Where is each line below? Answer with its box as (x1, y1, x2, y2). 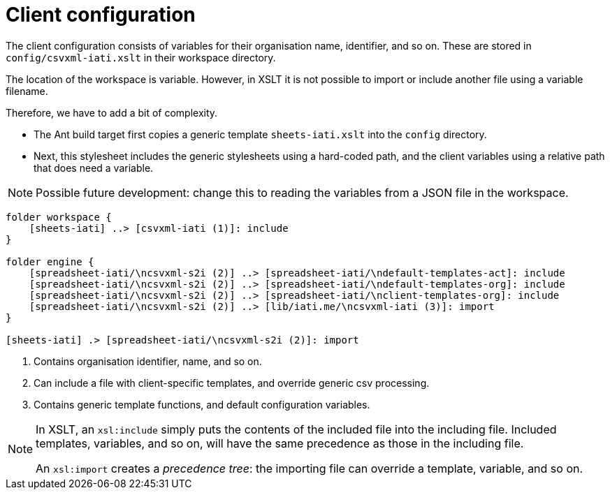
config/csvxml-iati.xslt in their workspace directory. (6, 51, 276, 64)
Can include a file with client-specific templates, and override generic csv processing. (34, 376, 430, 389)
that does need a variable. (34, 161, 154, 174)
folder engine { (6, 256, 94, 267)
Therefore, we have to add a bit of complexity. (6, 106, 218, 119)
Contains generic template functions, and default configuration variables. (34, 398, 370, 411)
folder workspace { (6, 211, 112, 223)
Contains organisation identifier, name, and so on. (34, 355, 262, 367)
